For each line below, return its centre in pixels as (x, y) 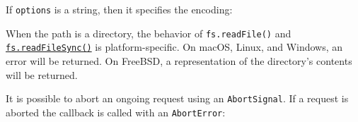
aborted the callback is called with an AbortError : (116, 112)
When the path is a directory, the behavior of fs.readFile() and (149, 33)
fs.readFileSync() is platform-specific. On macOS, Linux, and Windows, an (174, 47)
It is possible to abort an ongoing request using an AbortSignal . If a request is (177, 98)
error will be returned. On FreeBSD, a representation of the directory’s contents (179, 60)
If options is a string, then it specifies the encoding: (119, 9)
